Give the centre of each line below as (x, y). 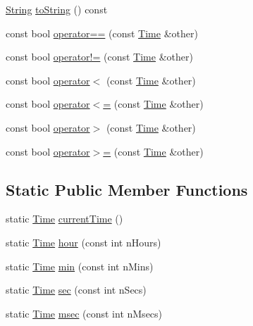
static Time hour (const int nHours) (84, 242)
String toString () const (57, 9)
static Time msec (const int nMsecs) (84, 313)
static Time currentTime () (64, 219)
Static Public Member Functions (127, 189)
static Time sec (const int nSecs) (76, 290)
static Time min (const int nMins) (80, 266)
